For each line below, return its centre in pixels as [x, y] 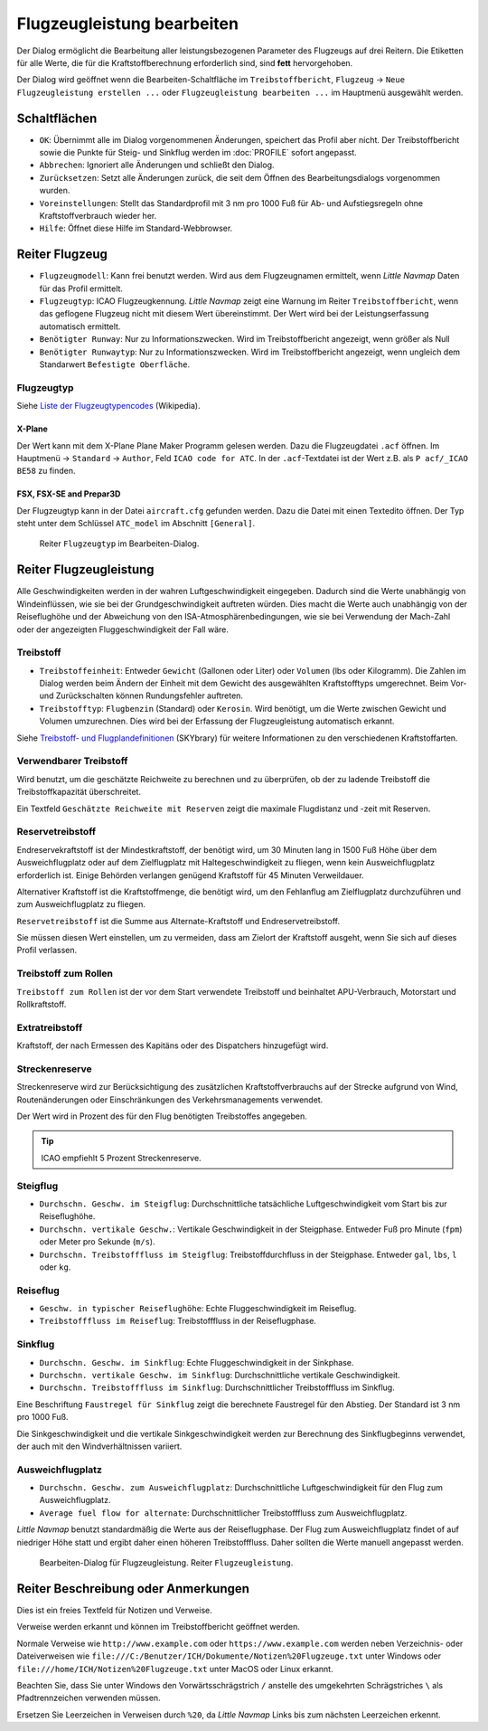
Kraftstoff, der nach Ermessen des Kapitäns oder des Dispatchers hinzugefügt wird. [173, 1045]
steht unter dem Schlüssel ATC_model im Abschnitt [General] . [136, 524]
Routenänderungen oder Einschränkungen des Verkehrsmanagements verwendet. [170, 1100]
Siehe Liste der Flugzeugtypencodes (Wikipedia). [108, 406]
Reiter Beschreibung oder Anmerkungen [133, 1589]
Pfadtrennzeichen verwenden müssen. [89, 1698]
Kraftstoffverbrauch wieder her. [98, 215]
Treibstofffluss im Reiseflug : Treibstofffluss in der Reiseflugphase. [178, 1321]
